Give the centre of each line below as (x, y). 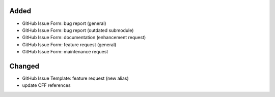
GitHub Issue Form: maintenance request (65, 52)
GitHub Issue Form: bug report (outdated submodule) (78, 30)
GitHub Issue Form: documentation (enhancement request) (84, 38)
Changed (24, 66)
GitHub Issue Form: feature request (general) (69, 44)
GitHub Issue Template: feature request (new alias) (76, 78)
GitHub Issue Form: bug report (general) (64, 23)
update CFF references (46, 85)
